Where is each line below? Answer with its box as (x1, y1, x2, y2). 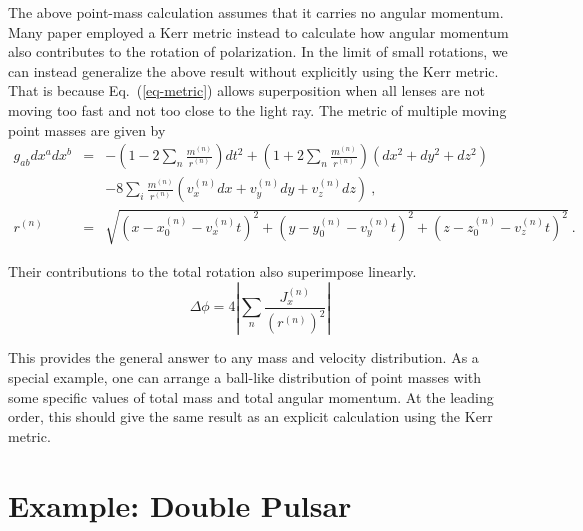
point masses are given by (8, 119, 166, 140)
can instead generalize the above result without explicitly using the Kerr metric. (8, 60, 499, 81)
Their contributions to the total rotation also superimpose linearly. (8, 260, 417, 281)
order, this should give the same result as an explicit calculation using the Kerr (8, 406, 493, 427)
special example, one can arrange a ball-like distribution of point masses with (8, 367, 482, 388)
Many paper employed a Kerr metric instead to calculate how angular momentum (8, 21, 509, 42)
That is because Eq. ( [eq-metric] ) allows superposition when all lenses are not (8, 80, 485, 101)
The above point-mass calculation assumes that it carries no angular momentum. (8, 2, 504, 22)
